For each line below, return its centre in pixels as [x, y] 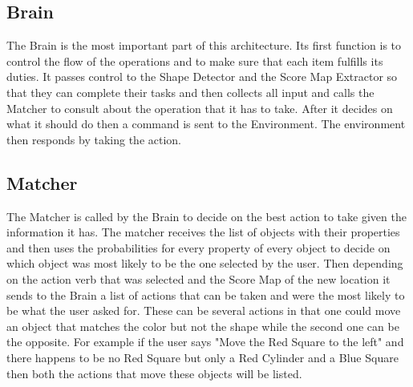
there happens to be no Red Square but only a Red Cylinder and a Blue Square [202, 357]
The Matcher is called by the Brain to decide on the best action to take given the [206, 216]
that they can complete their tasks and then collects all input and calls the [190, 92]
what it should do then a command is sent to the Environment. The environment [206, 124]
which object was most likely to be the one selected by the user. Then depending [205, 263]
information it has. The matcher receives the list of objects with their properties [203, 232]
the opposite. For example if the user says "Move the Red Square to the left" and [205, 342]
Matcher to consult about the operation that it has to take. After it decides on [200, 108]
